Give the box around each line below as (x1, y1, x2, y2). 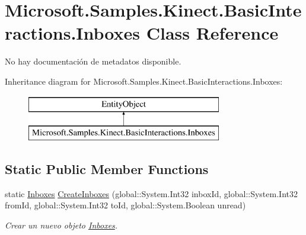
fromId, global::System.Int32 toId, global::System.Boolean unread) (5, 199, 246, 211)
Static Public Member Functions (5, 160, 209, 178)
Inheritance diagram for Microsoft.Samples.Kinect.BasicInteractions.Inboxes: (5, 75, 283, 87)
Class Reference (146, 21, 279, 45)
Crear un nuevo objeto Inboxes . (5, 219, 118, 231)
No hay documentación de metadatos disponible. (5, 55, 181, 67)
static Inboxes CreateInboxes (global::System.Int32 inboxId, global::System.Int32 (5, 187, 298, 199)
